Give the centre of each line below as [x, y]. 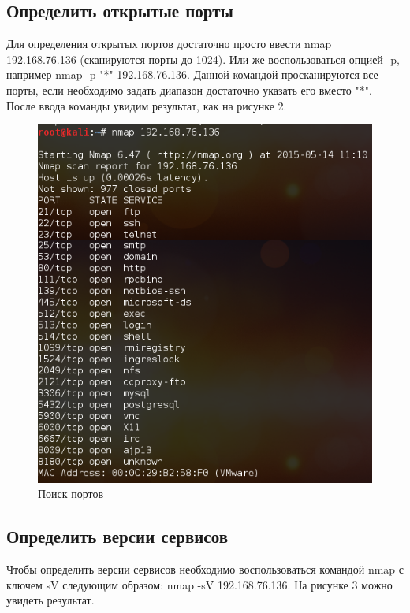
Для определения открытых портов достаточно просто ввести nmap [169, 44]
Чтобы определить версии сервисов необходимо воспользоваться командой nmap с [205, 569]
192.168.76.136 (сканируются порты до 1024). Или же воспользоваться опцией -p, [203, 59]
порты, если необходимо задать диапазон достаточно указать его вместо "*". [189, 89]
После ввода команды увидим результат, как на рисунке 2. [147, 105]
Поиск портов [71, 494]
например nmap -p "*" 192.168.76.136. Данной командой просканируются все [192, 74]
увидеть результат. [50, 600]
